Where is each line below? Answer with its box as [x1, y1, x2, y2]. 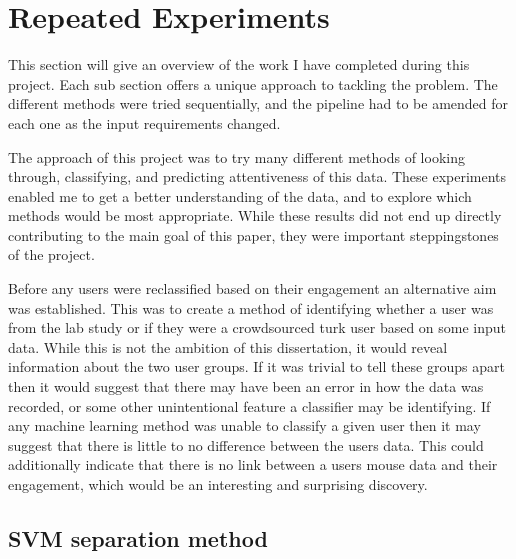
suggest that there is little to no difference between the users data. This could [8, 434, 484, 455]
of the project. [8, 244, 95, 265]
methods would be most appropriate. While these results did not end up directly [8, 205, 502, 226]
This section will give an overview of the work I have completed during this [8, 54, 470, 75]
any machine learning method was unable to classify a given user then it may [8, 415, 481, 436]
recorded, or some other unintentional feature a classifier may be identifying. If [8, 395, 491, 416]
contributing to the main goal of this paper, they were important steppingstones [8, 224, 499, 245]
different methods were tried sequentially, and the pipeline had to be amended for [8, 93, 509, 114]
